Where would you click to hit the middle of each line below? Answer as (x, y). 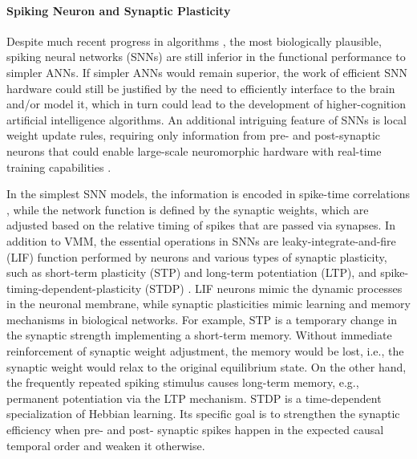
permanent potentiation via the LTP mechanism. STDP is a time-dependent (194, 398)
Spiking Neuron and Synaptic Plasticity (119, 10)
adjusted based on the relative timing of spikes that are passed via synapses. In (201, 225)
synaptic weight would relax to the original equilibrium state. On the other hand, (206, 366)
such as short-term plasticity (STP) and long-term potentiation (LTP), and (192, 272)
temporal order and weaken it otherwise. (106, 445)
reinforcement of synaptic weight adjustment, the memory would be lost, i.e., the (205, 351)
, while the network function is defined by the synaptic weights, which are (188, 209)
